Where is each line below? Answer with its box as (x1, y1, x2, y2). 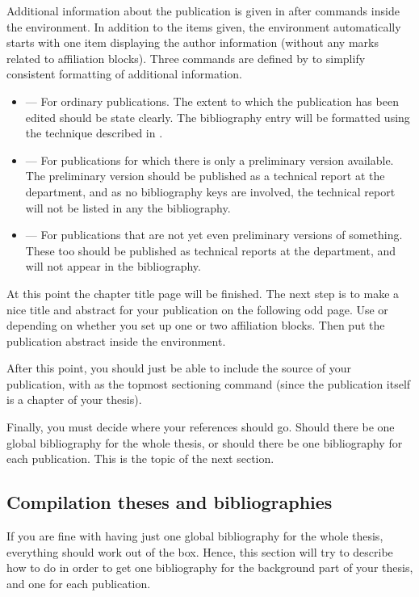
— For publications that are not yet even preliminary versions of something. (25, 226, 403, 243)
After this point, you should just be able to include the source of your (6, 359, 352, 376)
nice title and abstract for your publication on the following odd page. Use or (6, 301, 388, 317)
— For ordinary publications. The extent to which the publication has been (25, 92, 399, 109)
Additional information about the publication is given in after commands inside (6, 2, 400, 19)
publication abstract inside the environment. (6, 332, 226, 349)
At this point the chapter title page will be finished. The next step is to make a (6, 284, 400, 301)
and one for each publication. (6, 574, 151, 591)
